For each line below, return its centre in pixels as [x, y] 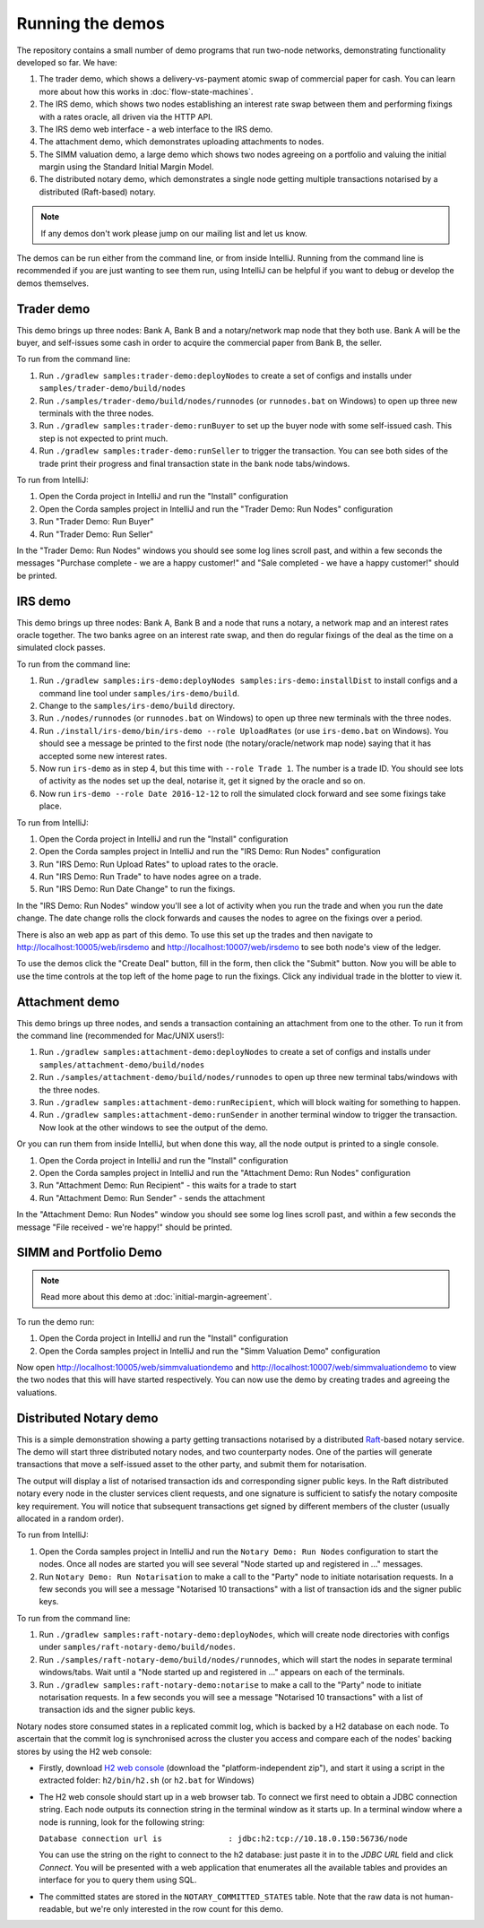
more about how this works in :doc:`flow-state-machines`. [146, 91]
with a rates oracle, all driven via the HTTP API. [126, 117]
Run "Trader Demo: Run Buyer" [96, 522]
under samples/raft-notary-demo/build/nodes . [137, 1647]
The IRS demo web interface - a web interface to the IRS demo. [156, 129]
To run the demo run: [56, 1321]
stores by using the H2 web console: [84, 1751]
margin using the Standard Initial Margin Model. [126, 167]
